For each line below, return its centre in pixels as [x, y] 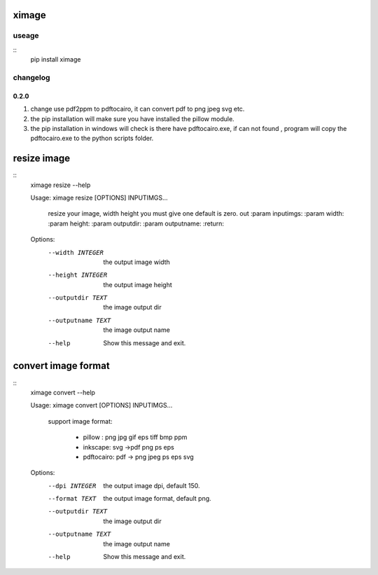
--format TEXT [72, 499]
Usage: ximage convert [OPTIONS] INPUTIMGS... [101, 406]
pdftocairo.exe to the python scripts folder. [92, 138]
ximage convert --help [63, 392]
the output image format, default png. [157, 499]
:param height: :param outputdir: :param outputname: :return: [136, 223]
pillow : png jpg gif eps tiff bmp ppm [135, 437]
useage [26, 36]
